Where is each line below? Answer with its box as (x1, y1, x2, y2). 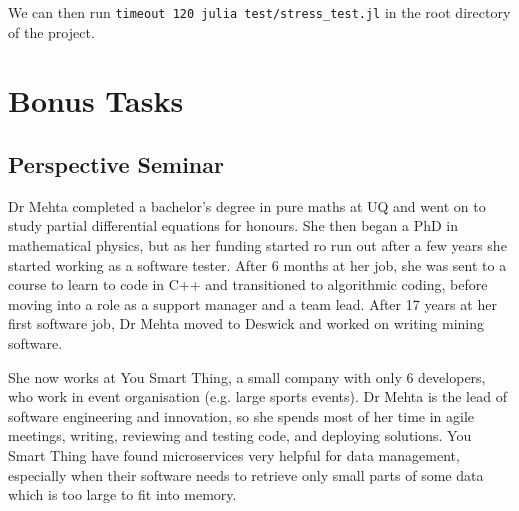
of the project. (8, 21, 95, 42)
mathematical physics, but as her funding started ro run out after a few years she (8, 235, 507, 256)
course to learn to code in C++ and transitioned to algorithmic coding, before (8, 274, 488, 295)
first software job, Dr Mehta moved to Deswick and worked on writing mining (8, 313, 485, 334)
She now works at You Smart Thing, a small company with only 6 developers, (8, 366, 486, 387)
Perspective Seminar (8, 149, 224, 180)
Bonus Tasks (8, 80, 184, 121)
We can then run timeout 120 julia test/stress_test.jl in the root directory (8, 2, 511, 22)
